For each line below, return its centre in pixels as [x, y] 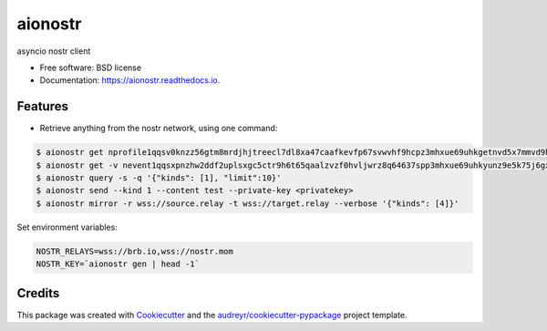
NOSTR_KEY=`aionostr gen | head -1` [118, 264]
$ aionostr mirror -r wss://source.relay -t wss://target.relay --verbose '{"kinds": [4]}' [248, 203]
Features [42, 106]
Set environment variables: [67, 227]
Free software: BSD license [90, 67]
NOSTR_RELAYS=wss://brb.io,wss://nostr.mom [135, 251]
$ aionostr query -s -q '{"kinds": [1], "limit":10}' [159, 178]
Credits [38, 293]
